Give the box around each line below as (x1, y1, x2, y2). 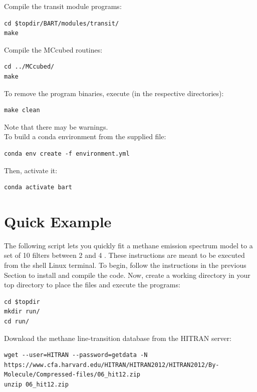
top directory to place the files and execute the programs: (4, 279, 180, 290)
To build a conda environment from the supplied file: (4, 131, 166, 142)
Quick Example (4, 211, 112, 231)
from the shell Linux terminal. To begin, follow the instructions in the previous (4, 260, 246, 270)
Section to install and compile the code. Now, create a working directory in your (4, 269, 250, 280)
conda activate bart (4, 184, 73, 191)
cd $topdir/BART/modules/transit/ (4, 20, 119, 27)
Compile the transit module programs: (4, 1, 122, 11)
